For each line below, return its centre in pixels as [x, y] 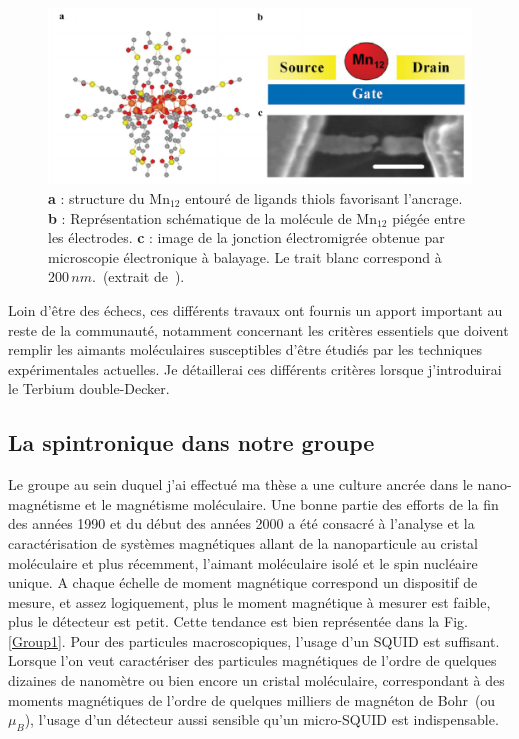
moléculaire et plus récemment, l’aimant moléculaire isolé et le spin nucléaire [243, 562]
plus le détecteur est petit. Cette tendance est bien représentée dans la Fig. [238, 621]
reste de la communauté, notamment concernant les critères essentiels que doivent [258, 329]
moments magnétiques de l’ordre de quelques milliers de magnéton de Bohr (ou [252, 699]
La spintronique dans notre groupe [191, 442]
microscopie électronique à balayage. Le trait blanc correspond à [245, 256]
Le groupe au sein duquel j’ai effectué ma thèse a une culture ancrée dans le [240, 484]
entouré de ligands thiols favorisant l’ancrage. [324, 197]
